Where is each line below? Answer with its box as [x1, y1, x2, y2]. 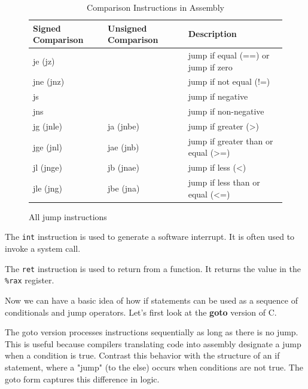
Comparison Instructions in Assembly [87, 1, 224, 13]
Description [188, 27, 237, 40]
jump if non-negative [188, 105, 264, 118]
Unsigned [108, 21, 147, 34]
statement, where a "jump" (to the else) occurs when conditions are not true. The [5, 360, 303, 373]
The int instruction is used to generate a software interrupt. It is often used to [5, 230, 295, 243]
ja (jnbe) [108, 120, 139, 132]
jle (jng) [33, 181, 63, 194]
